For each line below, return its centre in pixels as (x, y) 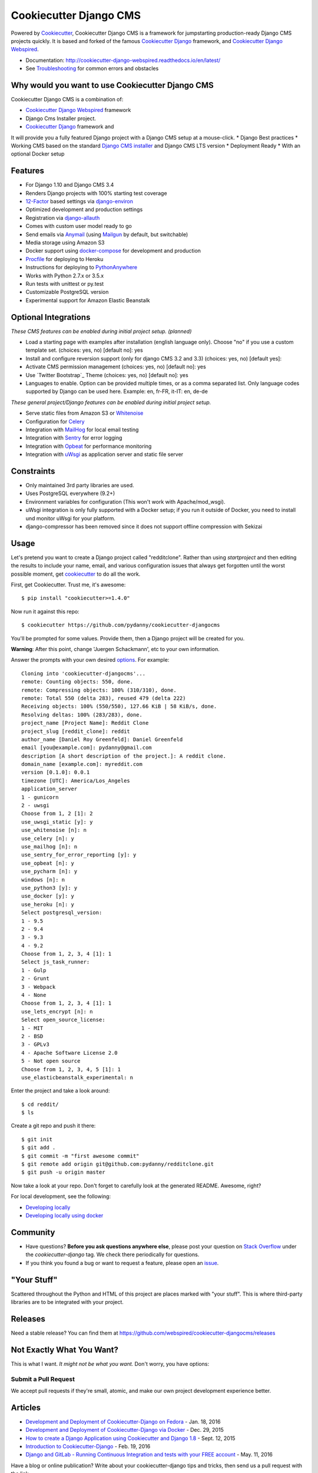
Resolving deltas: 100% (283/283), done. (82, 715)
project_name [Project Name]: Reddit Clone (85, 723)
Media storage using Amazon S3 (65, 242)
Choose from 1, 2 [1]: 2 (57, 814)
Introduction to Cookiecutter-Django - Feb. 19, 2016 (88, 1446)
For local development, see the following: (61, 1197)
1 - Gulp (34, 970)
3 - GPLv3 (35, 1045)
